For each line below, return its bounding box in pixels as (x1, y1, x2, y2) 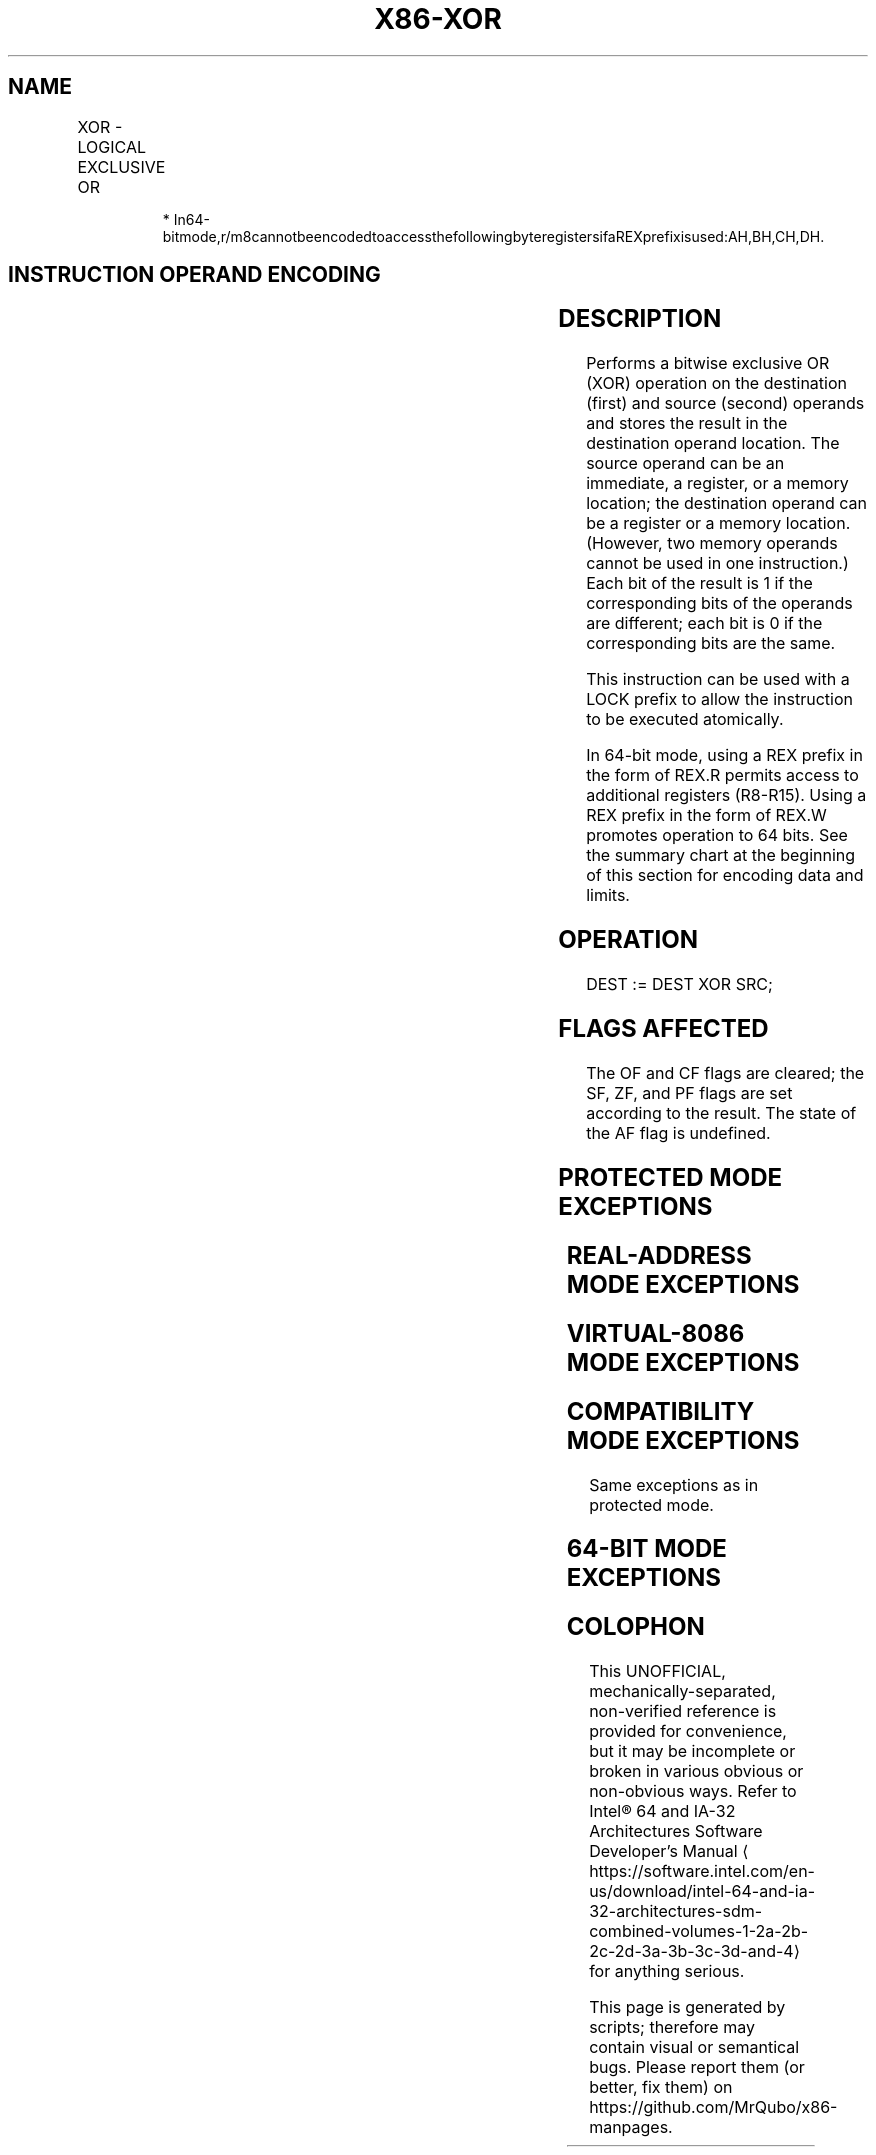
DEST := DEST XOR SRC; (586, 974, 773, 995)
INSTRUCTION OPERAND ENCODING (8, 262, 381, 288)
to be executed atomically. (586, 709, 784, 730)
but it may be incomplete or (589, 1741, 796, 1762)
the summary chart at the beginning (586, 845, 856, 866)
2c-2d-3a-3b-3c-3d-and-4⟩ (589, 1941, 800, 1962)
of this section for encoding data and (586, 865, 864, 886)
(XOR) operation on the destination (586, 373, 847, 394)
